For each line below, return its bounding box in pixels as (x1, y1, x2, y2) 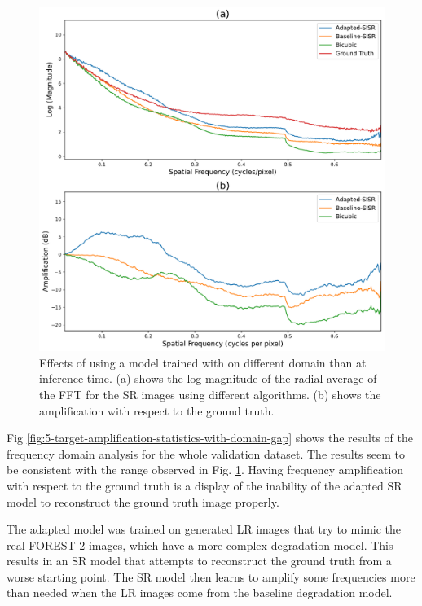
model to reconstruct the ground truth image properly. (7, 493, 279, 510)
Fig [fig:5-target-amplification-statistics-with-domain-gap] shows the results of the (7, 429, 413, 446)
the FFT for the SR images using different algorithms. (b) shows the (39, 385, 381, 402)
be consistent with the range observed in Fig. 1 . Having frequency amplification (7, 461, 404, 478)
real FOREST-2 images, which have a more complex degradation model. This (7, 536, 393, 553)
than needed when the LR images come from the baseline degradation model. (7, 584, 393, 601)
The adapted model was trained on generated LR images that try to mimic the (7, 520, 402, 538)
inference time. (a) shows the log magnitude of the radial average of (39, 370, 377, 387)
